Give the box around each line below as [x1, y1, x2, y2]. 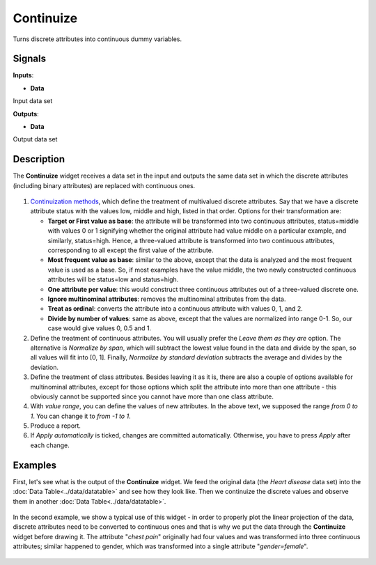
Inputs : [13, 71, 34, 79]
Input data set [13, 97, 53, 105]
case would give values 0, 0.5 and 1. [47, 324, 152, 332]
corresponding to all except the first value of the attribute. [47, 246, 214, 254]
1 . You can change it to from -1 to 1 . [30, 412, 132, 420]
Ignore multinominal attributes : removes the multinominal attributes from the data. [47, 295, 286, 303]
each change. [30, 441, 70, 449]
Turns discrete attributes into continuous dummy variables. [13, 35, 182, 43]
